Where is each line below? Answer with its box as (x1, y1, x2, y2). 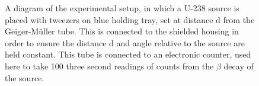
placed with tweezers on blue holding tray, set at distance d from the (5, 13, 255, 26)
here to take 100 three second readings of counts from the (5, 59, 214, 72)
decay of (223, 59, 254, 72)
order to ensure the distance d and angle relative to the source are (5, 36, 245, 49)
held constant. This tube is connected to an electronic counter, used (5, 48, 251, 60)
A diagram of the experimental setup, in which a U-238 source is (5, 2, 239, 14)
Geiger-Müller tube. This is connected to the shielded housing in (5, 25, 239, 37)
